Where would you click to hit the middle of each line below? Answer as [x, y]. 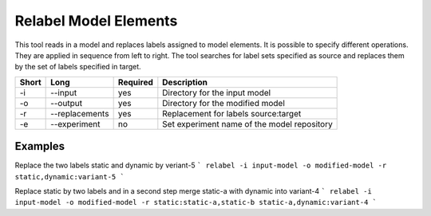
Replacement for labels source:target [232, 113]
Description [185, 82]
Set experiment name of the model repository [247, 124]
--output [67, 103]
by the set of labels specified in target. [78, 67]
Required [135, 82]
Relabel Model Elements [96, 21]
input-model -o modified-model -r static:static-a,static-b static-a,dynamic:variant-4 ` [196, 202]
